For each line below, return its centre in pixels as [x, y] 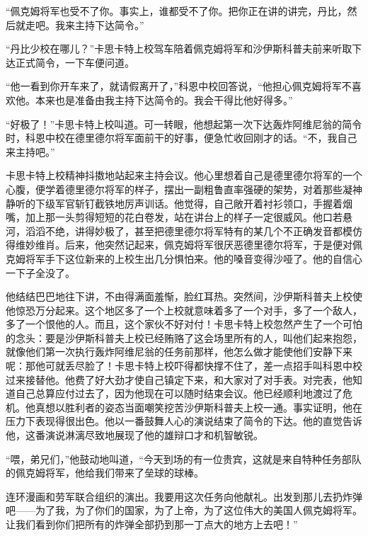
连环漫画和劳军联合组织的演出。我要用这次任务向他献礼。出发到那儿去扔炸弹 [184, 496]
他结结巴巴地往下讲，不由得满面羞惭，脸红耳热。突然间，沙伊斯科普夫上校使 [184, 296]
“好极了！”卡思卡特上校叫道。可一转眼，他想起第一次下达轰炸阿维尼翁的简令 [184, 124]
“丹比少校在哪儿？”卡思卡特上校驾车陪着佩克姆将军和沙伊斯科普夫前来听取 [179, 49]
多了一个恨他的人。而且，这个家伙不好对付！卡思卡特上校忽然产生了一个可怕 [184, 324]
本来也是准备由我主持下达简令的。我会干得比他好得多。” [164, 99]
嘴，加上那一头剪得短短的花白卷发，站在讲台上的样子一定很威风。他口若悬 [179, 217]
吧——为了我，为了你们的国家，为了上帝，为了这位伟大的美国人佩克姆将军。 [184, 510]
